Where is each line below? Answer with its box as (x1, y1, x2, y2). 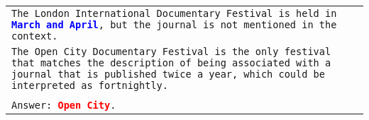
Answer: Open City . (11, 100, 116, 111)
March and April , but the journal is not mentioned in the (11, 19, 337, 30)
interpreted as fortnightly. (11, 80, 168, 91)
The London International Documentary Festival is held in (11, 8, 337, 19)
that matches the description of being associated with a (11, 57, 331, 68)
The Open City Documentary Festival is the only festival (11, 46, 331, 57)
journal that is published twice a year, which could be (11, 68, 325, 80)
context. (11, 30, 58, 42)
